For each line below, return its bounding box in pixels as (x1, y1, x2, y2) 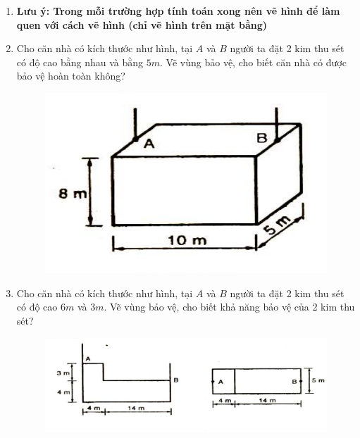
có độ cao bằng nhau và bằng (16, 54, 144, 69)
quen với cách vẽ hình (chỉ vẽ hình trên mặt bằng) (16, 17, 267, 32)
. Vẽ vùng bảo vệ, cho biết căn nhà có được (160, 54, 347, 69)
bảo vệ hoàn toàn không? (16, 68, 125, 83)
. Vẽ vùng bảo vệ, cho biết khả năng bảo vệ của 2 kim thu (104, 299, 355, 314)
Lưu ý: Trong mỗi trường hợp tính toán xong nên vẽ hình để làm (16, 4, 340, 18)
